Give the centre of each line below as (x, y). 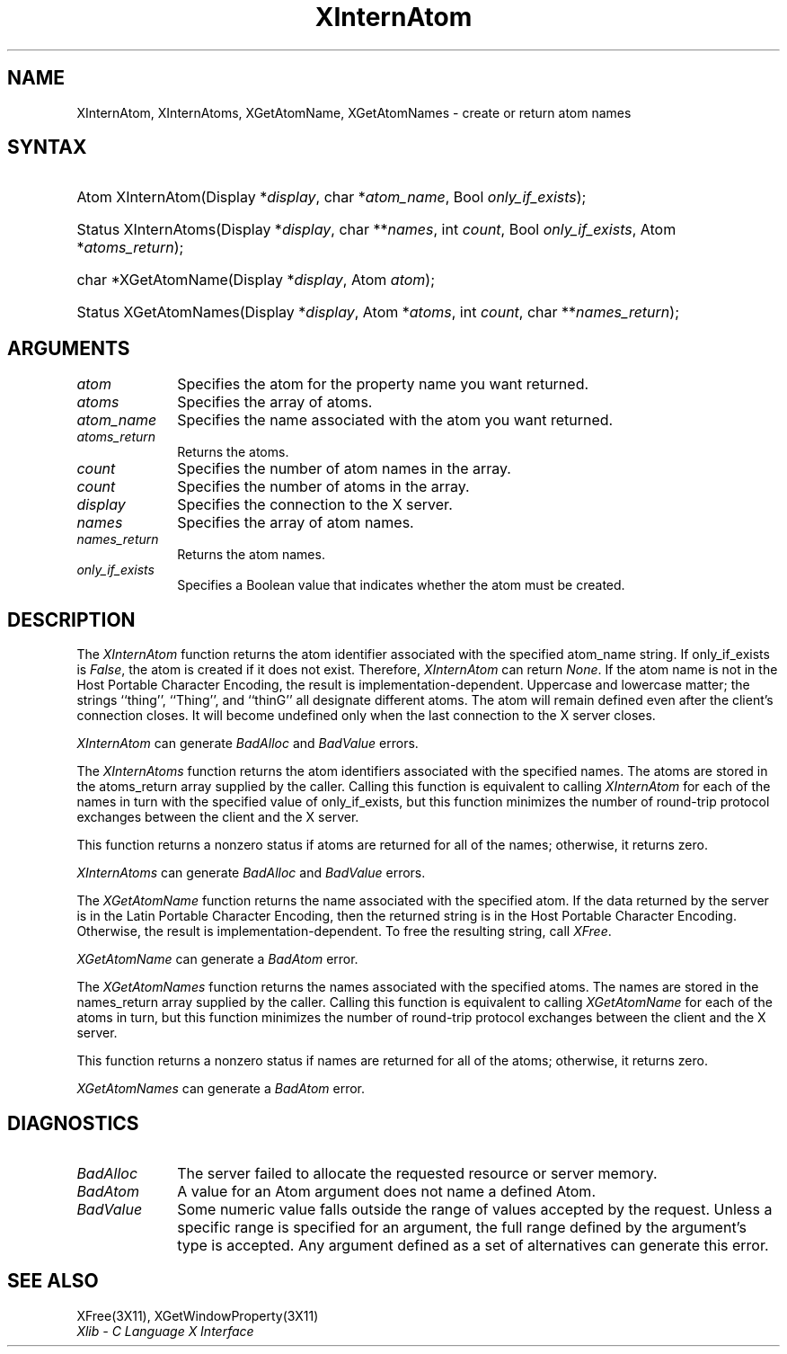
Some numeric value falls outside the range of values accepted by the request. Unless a (475, 1209)
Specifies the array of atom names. (296, 523)
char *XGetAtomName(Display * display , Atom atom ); (256, 280)
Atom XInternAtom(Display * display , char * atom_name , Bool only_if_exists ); (332, 197)
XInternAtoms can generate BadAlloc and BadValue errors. (251, 873)
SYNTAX (47, 147)
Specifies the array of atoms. (275, 402)
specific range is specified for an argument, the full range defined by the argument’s (462, 1227)
